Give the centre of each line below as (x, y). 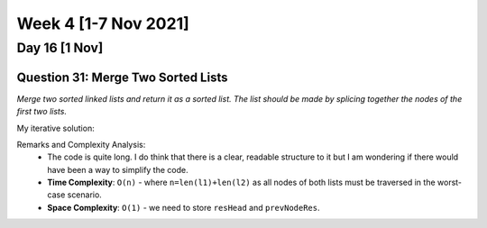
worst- (450, 182)
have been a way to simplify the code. (118, 169)
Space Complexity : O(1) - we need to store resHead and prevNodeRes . (184, 207)
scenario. (85, 195)
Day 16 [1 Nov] (60, 48)
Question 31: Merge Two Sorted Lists (122, 77)
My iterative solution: (55, 128)
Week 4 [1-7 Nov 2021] (103, 23)
